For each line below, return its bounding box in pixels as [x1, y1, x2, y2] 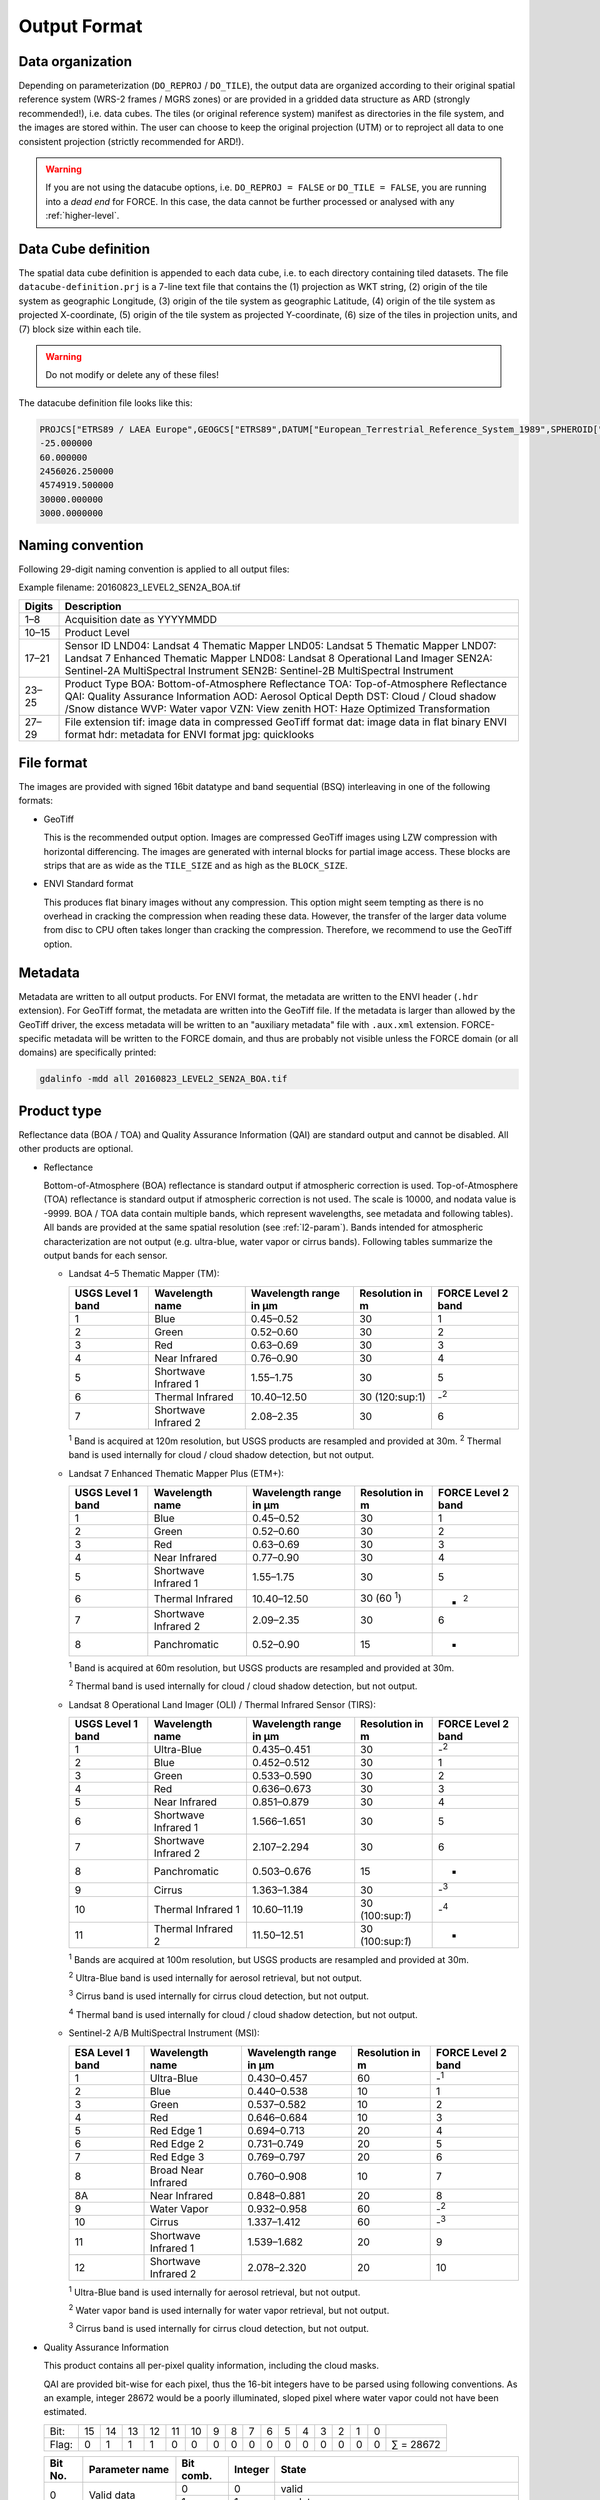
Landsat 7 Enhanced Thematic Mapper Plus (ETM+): [68, 1467, 285, 1479]
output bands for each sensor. [43, 1249, 169, 1261]
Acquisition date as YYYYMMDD [64, 613, 218, 627]
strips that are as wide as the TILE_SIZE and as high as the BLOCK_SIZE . [43, 859, 349, 871]
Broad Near [149, 2163, 204, 2177]
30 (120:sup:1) [359, 1390, 427, 1404]
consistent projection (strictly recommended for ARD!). [18, 135, 245, 147]
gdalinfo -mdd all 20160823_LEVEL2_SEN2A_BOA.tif [39, 1073, 288, 1085]
